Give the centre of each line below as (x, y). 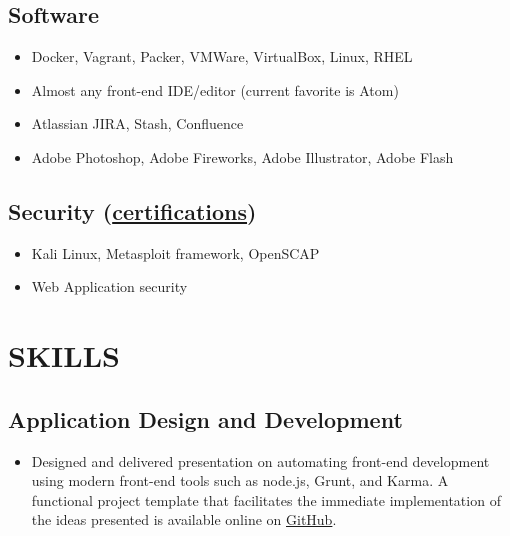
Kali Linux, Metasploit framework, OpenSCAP (175, 252)
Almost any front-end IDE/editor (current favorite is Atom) (215, 89)
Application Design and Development (205, 418)
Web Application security (109, 286)
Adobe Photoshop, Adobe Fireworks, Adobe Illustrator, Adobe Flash (242, 156)
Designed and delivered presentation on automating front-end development (260, 460)
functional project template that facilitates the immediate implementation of (266, 499)
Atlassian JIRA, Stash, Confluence (137, 123)
